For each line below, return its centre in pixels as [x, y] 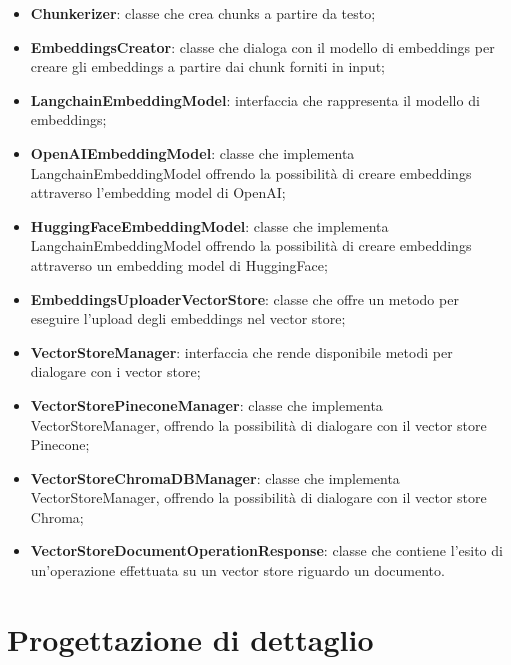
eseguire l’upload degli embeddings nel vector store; [188, 318]
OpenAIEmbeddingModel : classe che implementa [192, 152]
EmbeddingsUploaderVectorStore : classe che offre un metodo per [244, 298]
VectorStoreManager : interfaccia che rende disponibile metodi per [241, 351]
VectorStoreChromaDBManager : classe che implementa [215, 477]
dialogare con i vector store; [115, 371]
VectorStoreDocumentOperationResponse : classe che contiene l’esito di [266, 550]
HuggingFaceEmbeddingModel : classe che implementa [209, 225]
